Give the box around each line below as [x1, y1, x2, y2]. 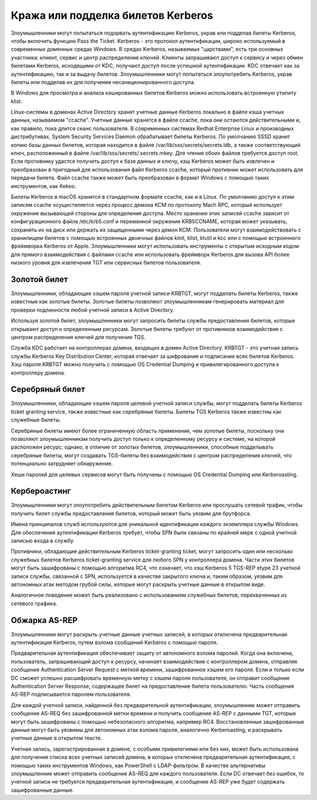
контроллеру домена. [11, 369, 66, 376]
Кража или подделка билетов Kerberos [11, 9, 214, 22]
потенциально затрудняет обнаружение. [11, 460, 113, 467]
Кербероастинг [11, 486, 71, 496]
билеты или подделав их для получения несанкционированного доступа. [11, 78, 195, 85]
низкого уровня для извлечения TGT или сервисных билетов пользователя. [11, 259, 202, 266]
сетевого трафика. [11, 600, 58, 607]
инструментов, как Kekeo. [11, 182, 76, 189]
